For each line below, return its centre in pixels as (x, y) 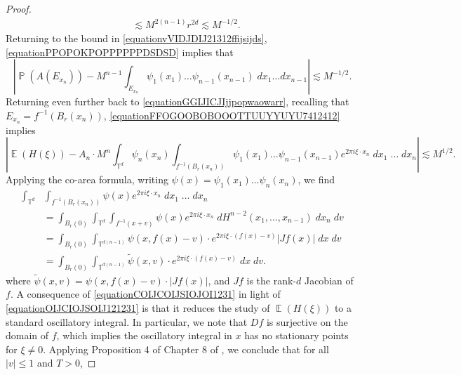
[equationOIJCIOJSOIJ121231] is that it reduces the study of (138, 308)
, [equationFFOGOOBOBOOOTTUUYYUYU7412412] (222, 115)
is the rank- (272, 280)
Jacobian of (329, 280)
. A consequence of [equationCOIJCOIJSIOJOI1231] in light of (145, 294)
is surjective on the (307, 321)
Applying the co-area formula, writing (87, 179)
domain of (27, 335)
